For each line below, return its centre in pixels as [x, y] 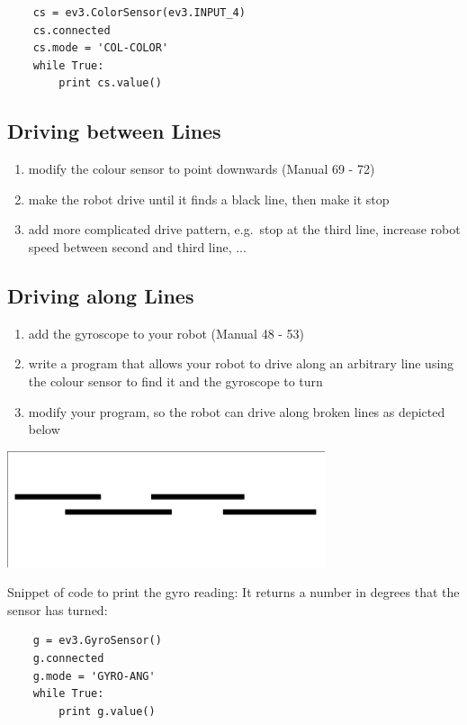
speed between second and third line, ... [137, 246]
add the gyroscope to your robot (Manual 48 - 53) [166, 333]
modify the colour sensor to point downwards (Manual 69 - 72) [202, 169]
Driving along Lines [101, 295]
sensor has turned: [58, 609]
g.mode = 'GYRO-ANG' [94, 676]
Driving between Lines [114, 131]
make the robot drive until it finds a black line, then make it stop [209, 199]
